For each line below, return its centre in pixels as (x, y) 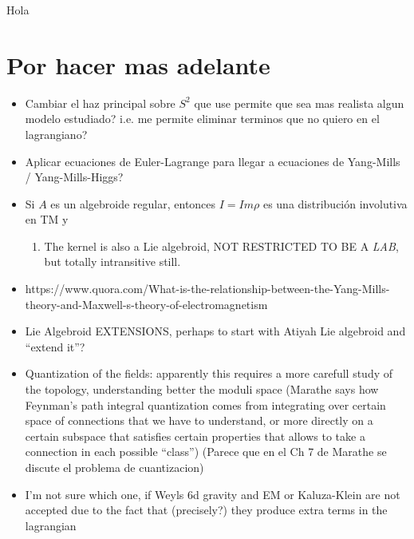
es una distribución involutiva (335, 203)
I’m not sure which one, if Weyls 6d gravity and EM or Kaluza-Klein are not (213, 494)
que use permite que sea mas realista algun (299, 103)
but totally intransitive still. (112, 262)
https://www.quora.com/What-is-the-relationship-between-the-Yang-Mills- (207, 289)
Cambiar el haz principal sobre (100, 103)
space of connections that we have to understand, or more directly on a (199, 420)
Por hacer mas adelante (138, 64)
